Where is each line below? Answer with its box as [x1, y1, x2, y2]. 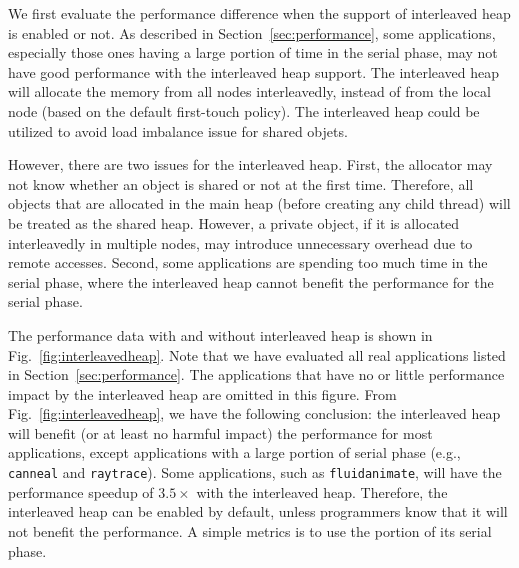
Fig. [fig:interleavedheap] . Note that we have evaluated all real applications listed [8, 344, 506, 365]
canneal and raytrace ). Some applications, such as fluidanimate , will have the [8, 462, 502, 483]
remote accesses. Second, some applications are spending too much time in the [8, 252, 488, 273]
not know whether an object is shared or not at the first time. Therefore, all [8, 173, 474, 194]
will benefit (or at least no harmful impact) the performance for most [8, 422, 433, 443]
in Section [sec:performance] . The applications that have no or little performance [8, 364, 505, 385]
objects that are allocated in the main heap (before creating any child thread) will [8, 193, 511, 214]
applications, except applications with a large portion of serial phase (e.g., [8, 442, 461, 463]
